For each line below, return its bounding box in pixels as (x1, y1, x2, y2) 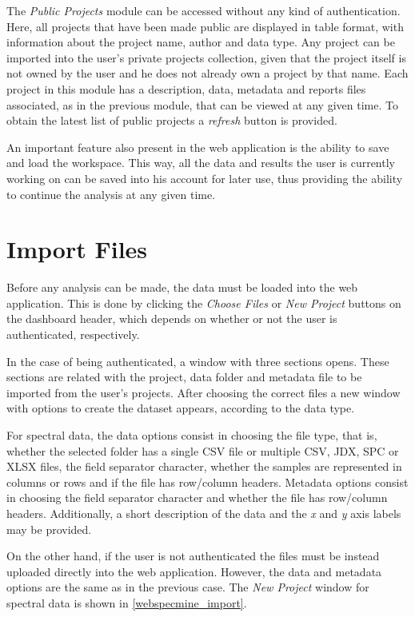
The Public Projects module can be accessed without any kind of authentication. (6, 2, 401, 18)
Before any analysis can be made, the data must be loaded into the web (6, 279, 358, 296)
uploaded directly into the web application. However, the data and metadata (6, 563, 382, 579)
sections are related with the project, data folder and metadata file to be (6, 368, 362, 385)
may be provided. (6, 520, 92, 537)
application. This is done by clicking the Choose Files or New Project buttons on (6, 294, 401, 311)
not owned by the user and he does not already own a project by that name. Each (6, 65, 409, 82)
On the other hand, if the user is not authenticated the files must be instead (6, 547, 380, 564)
